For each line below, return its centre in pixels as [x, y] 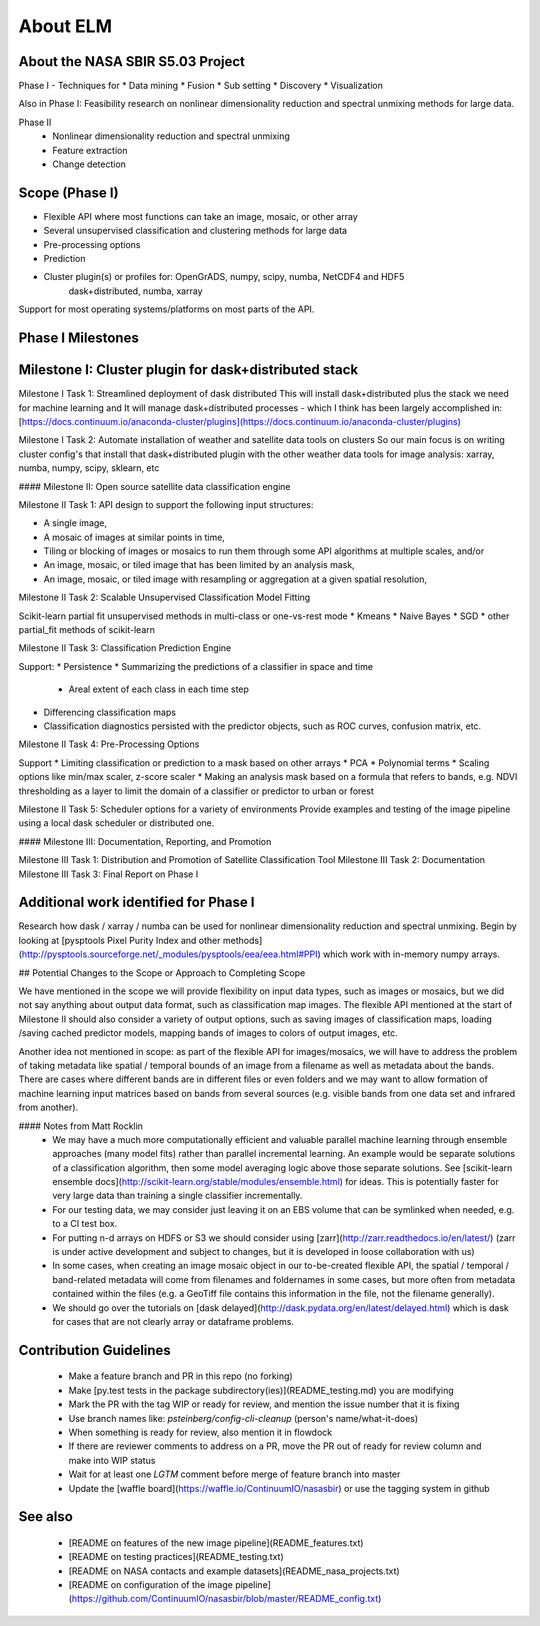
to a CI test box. [85, 1224]
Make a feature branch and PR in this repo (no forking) [181, 1376]
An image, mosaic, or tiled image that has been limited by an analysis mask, [199, 565]
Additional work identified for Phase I [136, 902]
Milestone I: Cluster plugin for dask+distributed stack [188, 370]
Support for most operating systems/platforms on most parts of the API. [166, 309]
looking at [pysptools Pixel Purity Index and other [119, 940]
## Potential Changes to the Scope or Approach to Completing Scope [162, 972]
